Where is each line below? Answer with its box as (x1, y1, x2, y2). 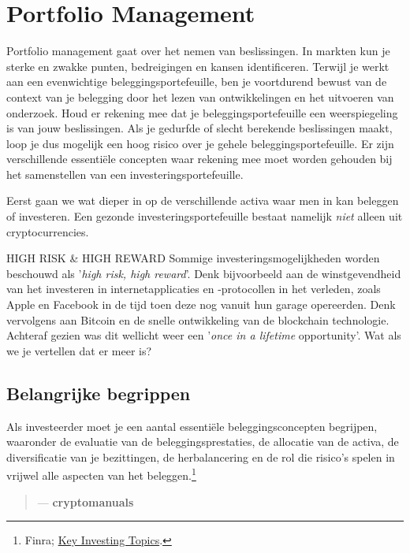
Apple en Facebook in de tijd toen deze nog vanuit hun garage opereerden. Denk (6, 296, 396, 313)
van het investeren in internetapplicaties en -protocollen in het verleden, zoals (6, 280, 381, 297)
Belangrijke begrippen (6, 380, 191, 405)
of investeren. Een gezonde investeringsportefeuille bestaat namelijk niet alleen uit (6, 208, 403, 225)
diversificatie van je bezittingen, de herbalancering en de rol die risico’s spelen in (6, 448, 395, 465)
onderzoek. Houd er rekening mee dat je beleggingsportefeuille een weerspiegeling (6, 104, 398, 121)
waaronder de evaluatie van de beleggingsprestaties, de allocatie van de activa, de (6, 433, 399, 450)
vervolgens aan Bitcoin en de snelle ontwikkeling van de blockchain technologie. (6, 311, 389, 328)
